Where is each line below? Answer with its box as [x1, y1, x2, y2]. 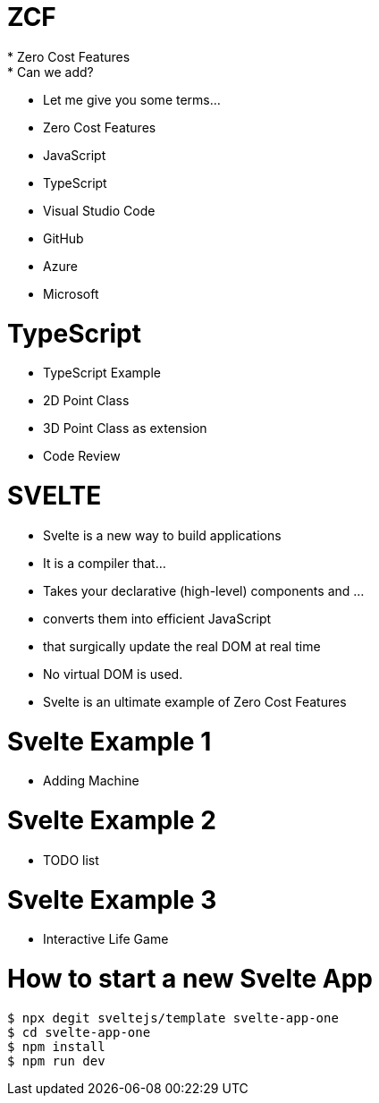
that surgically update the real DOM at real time [43, 638, 321, 654]
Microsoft [43, 285, 99, 301]
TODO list [43, 852, 99, 868]
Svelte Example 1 [7, 725, 212, 757]
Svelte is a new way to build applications [43, 527, 282, 543]
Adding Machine [43, 773, 139, 789]
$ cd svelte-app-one [7, 1024, 151, 1039]
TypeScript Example [43, 365, 161, 381]
